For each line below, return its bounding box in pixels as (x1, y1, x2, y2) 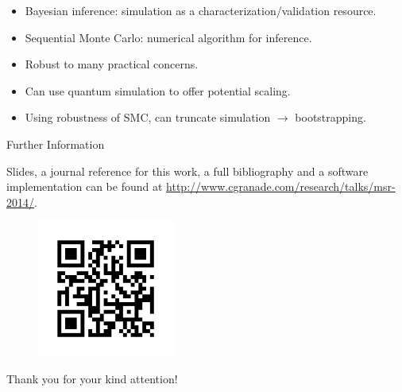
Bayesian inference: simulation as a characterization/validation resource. (25, 2, 377, 18)
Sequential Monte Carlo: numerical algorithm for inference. (25, 29, 312, 45)
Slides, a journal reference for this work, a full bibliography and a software (6, 162, 369, 179)
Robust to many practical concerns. (25, 56, 199, 72)
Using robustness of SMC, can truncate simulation (25, 109, 271, 126)
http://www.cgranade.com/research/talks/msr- (166, 178, 396, 195)
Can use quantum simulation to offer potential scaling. (25, 82, 291, 99)
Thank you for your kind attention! (6, 370, 178, 386)
